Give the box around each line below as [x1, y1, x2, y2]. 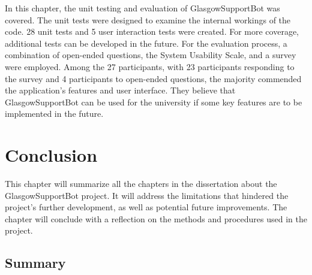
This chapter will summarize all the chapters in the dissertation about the [5, 177, 277, 190]
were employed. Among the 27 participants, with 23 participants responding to [5, 60, 295, 72]
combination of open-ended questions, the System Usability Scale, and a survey [5, 49, 296, 61]
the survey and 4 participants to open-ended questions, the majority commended [5, 72, 302, 84]
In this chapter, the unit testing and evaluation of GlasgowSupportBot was [5, 2, 280, 14]
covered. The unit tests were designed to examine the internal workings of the [5, 13, 291, 26]
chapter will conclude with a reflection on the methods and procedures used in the [5, 212, 307, 225]
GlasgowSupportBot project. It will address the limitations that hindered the [5, 189, 289, 201]
